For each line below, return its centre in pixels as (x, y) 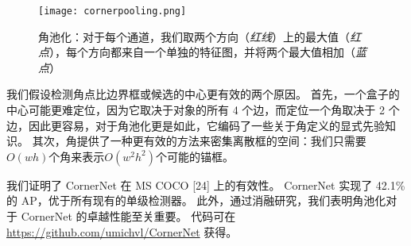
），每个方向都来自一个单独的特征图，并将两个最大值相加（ (202, 52)
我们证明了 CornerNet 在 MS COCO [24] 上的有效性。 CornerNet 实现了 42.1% (206, 184)
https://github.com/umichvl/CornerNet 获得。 (122, 231)
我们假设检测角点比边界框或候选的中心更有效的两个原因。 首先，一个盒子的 (203, 94)
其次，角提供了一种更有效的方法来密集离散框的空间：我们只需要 (199, 141)
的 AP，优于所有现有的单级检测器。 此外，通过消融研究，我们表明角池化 (196, 200)
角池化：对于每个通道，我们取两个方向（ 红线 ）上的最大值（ (194, 36)
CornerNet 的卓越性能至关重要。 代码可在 (128, 216)
